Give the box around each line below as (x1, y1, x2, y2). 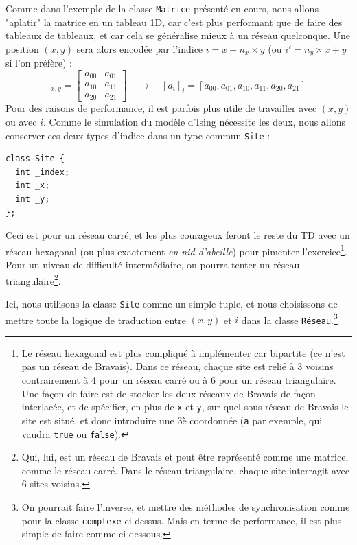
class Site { (5, 154, 65, 164)
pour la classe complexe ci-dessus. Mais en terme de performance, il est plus (21, 513, 342, 527)
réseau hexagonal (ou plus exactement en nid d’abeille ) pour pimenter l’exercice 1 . (5, 242, 347, 258)
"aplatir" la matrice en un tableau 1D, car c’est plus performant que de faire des (5, 14, 343, 29)
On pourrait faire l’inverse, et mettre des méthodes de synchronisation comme (21, 499, 350, 513)
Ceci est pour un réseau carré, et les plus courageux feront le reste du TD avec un (5, 228, 350, 242)
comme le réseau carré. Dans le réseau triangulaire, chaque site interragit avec (21, 463, 349, 477)
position (5, 41, 39, 56)
